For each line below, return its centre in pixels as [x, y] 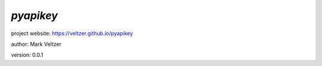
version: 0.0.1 [27, 55]
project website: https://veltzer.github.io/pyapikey [72, 33]
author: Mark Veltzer [36, 44]
